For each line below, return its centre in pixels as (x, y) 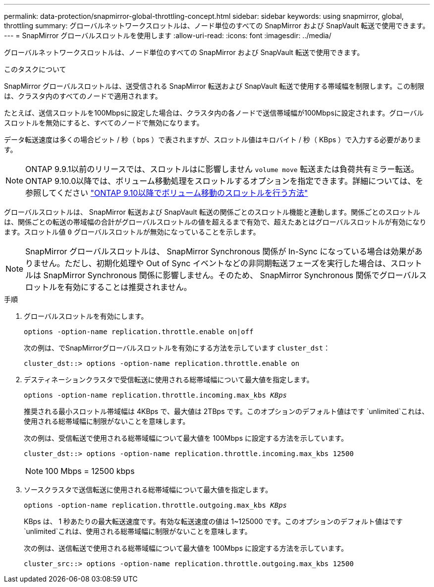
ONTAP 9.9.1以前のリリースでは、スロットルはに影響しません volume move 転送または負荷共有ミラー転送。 (222, 169)
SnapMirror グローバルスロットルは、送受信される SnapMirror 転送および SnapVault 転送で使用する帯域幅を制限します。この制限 (214, 86)
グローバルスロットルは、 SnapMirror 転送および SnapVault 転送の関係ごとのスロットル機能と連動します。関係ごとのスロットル (212, 212)
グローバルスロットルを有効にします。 (86, 316)
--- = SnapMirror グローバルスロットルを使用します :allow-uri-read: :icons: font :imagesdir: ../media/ (168, 35)
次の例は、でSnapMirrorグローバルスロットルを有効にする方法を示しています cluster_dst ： (177, 348)
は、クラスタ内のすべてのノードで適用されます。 (83, 96)
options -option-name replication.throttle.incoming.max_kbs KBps (156, 395)
